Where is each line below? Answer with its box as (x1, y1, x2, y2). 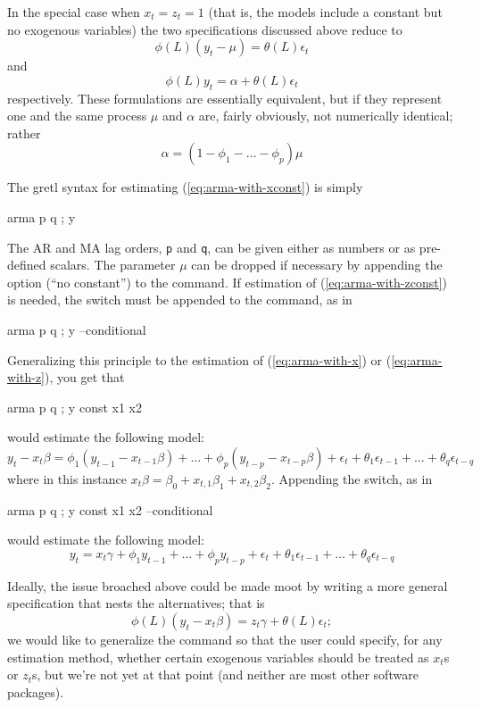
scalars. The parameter (50, 255, 176, 274)
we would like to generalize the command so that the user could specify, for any (7, 629, 443, 648)
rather (7, 123, 41, 142)
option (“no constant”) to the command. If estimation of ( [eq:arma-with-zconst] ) (7, 272, 447, 291)
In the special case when (7, 3, 140, 21)
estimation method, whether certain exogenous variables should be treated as (7, 647, 429, 666)
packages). (7, 682, 64, 701)
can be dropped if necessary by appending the (191, 255, 443, 274)
